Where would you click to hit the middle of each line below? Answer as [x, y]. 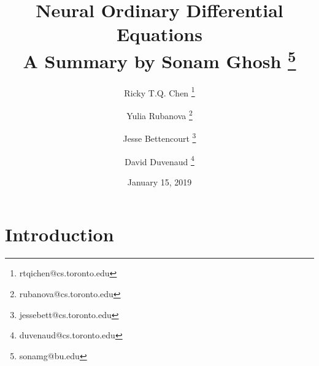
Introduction [60, 234]
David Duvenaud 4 [159, 160]
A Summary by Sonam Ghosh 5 [159, 59]
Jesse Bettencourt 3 [159, 137]
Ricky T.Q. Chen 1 [159, 91]
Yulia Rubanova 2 [159, 115]
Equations [159, 34]
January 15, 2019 [159, 181]
